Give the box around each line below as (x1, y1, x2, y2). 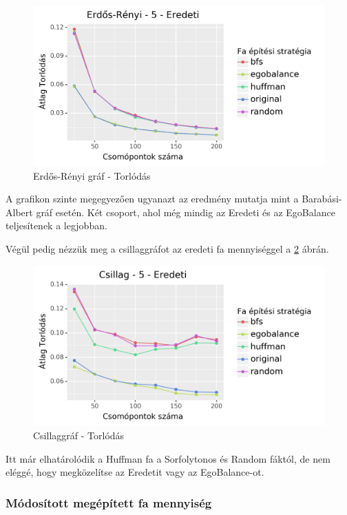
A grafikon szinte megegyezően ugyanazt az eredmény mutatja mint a (6, 191, 299, 206)
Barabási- (302, 191, 342, 206)
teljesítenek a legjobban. (6, 218, 107, 233)
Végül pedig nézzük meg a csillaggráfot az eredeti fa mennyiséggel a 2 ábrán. (6, 242, 329, 256)
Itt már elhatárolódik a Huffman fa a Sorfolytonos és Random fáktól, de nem (6, 451, 330, 465)
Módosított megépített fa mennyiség (6, 494, 212, 511)
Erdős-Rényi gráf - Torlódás (33, 168, 151, 182)
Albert (6, 204, 33, 219)
